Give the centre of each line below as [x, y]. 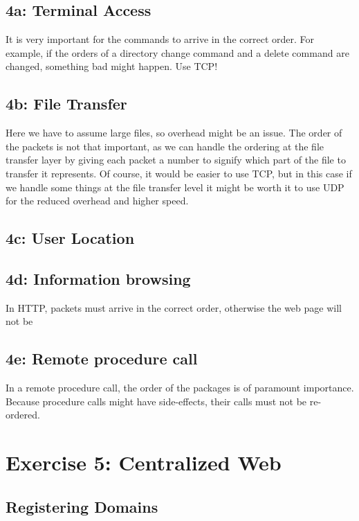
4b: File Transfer [66, 104]
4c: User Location [70, 238]
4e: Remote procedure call [102, 359]
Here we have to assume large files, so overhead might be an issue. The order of [174, 133]
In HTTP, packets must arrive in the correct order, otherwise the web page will [174, 307]
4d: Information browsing [98, 278]
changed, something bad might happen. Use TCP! [112, 66]
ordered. [23, 415]
